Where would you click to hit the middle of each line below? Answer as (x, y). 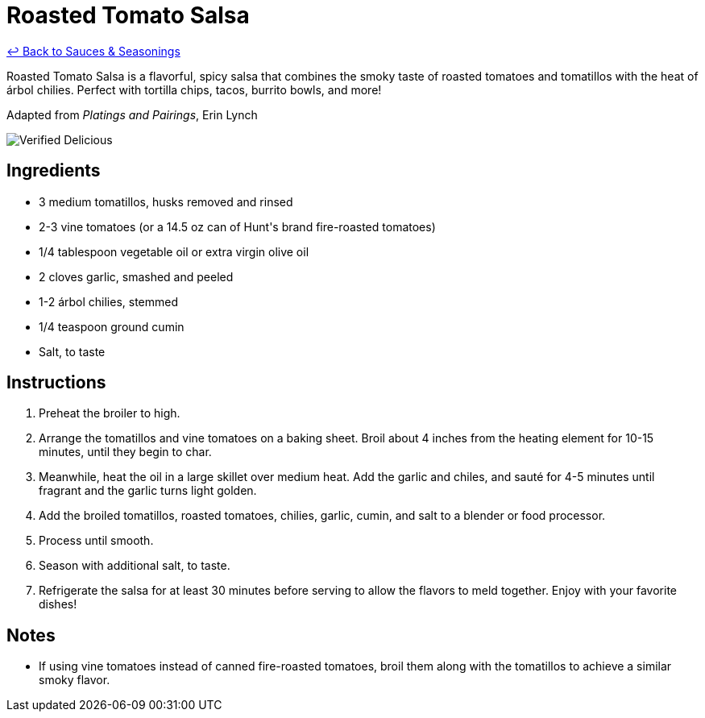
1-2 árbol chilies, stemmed (109, 301)
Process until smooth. (96, 541)
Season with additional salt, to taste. (135, 566)
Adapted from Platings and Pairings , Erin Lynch (132, 114)
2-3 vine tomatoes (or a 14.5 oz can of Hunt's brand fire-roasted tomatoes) (237, 226)
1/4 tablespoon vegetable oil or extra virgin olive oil (174, 251)
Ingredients (54, 171)
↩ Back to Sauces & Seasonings (93, 51)
